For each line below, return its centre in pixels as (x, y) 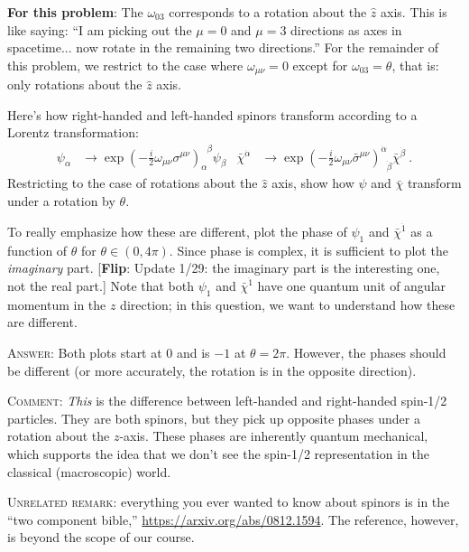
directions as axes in (346, 29)
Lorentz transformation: (73, 132)
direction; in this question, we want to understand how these (288, 304)
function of (37, 250)
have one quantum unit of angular (352, 286)
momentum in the (57, 304)
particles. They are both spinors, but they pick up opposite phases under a (214, 418)
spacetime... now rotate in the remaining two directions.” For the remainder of (223, 47)
